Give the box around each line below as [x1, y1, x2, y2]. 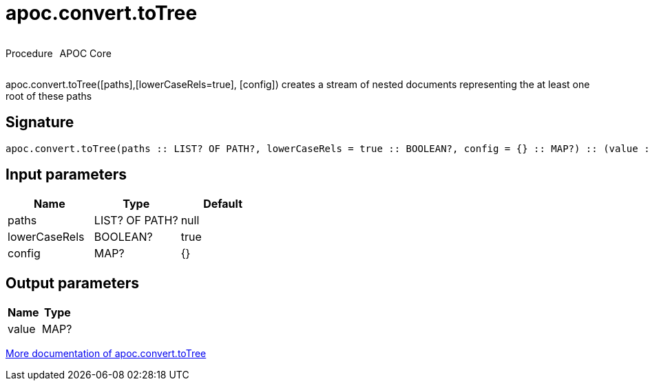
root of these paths [6, 89, 92, 102]
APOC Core [59, 47, 112, 59]
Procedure [6, 47, 53, 59]
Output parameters [6, 274, 139, 292]
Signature [6, 114, 74, 131]
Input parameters [6, 166, 127, 184]
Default [203, 197, 242, 211]
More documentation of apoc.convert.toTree [6, 347, 207, 360]
